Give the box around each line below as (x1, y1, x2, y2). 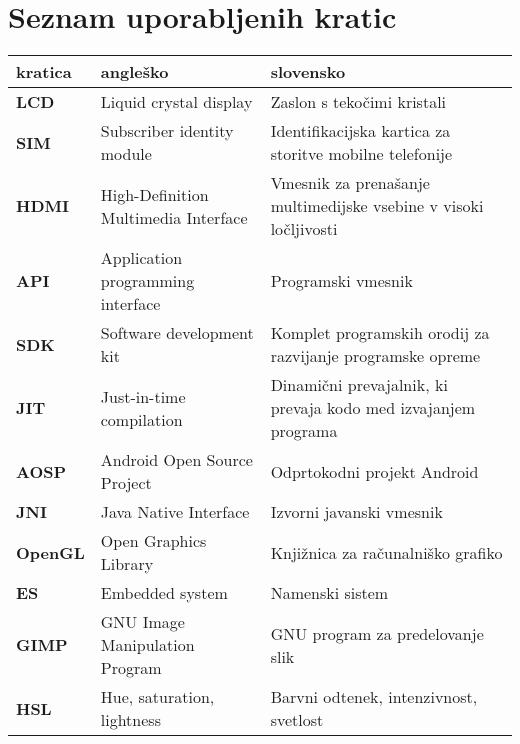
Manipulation (100, 633, 195, 657)
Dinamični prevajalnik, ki (270, 373, 448, 397)
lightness (100, 708, 161, 732)
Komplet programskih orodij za (270, 321, 490, 345)
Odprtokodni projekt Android (270, 459, 479, 483)
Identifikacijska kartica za (270, 119, 451, 143)
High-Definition (100, 182, 209, 206)
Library (100, 552, 154, 576)
